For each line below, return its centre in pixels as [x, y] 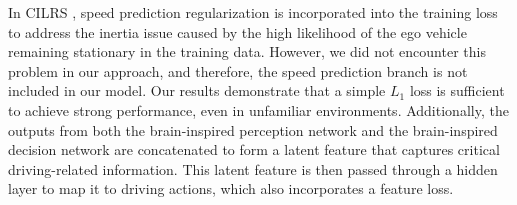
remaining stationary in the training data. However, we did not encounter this [247, 51]
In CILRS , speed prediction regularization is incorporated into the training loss [253, 12]
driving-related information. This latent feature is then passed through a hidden [253, 168]
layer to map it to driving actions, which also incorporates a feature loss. [231, 188]
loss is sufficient [457, 90]
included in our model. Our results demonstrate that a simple [197, 90]
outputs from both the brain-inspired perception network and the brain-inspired [253, 129]
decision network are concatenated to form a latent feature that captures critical [254, 149]
